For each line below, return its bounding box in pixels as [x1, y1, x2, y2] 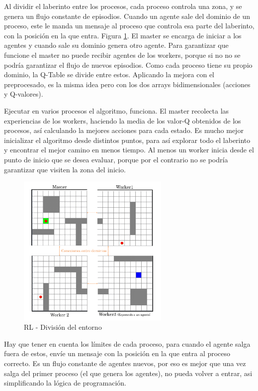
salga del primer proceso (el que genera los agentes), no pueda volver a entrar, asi [4, 368, 253, 378]
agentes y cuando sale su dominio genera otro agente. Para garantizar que [4, 40, 229, 50]
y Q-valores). [4, 89, 43, 99]
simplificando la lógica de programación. [4, 378, 126, 388]
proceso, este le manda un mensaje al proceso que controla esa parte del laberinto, [4, 20, 255, 31]
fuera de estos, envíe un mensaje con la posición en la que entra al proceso [4, 348, 231, 359]
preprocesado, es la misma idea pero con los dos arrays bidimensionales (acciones [4, 79, 251, 89]
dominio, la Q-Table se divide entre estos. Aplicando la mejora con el [4, 69, 215, 80]
